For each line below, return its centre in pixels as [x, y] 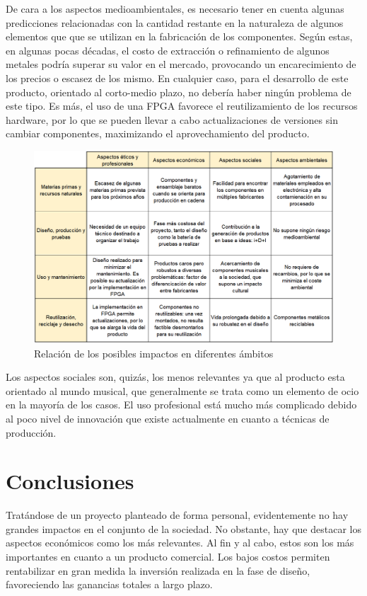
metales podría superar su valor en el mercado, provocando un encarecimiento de [181, 64]
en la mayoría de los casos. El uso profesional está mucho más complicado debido [181, 405]
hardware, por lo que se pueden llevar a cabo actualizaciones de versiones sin [172, 119]
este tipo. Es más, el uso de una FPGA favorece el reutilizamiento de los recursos [182, 106]
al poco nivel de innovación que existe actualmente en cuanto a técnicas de [168, 418]
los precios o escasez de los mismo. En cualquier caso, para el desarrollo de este [177, 78]
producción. [31, 432]
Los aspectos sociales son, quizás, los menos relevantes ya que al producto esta [175, 377]
